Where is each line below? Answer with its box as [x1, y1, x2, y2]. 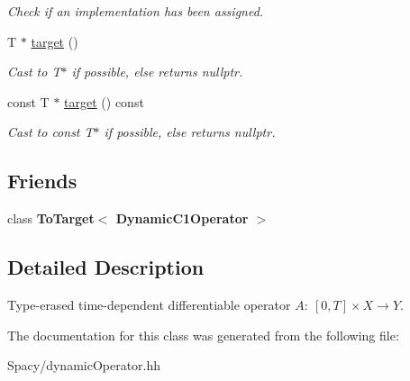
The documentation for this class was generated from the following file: [7, 325, 399, 344]
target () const [64, 92, 144, 111]
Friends [7, 167, 77, 195]
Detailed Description [7, 253, 205, 281]
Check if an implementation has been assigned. [7, 2, 264, 20]
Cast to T [7, 62, 61, 81]
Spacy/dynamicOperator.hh [7, 356, 161, 375]
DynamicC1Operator [115, 209, 249, 228]
